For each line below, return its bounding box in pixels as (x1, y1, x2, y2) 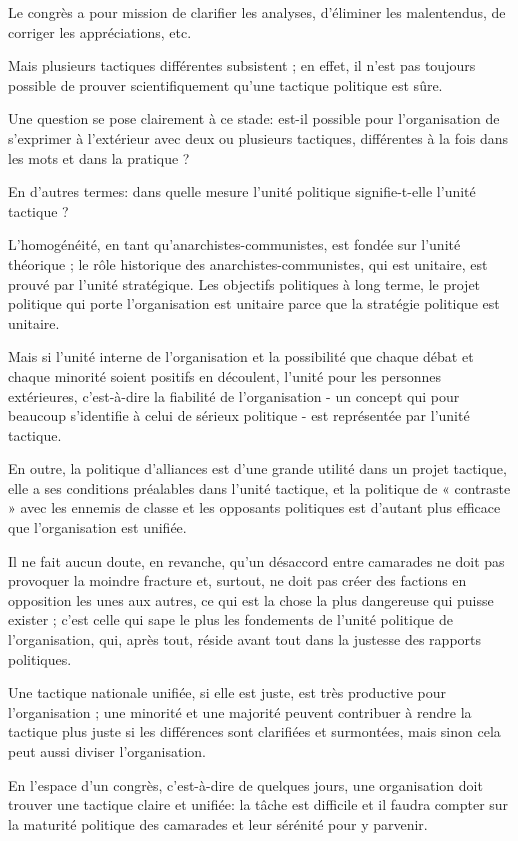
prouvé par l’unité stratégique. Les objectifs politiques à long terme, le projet (8, 273, 481, 294)
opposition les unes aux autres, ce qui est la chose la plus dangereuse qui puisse (8, 589, 494, 610)
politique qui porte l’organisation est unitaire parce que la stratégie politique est (8, 293, 500, 314)
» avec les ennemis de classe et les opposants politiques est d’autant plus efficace (8, 497, 501, 518)
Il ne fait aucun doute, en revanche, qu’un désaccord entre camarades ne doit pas (8, 550, 505, 571)
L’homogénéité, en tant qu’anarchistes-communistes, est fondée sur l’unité (8, 234, 461, 255)
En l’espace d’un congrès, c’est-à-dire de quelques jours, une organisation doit (8, 774, 483, 795)
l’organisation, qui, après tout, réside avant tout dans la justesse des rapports (8, 629, 482, 650)
